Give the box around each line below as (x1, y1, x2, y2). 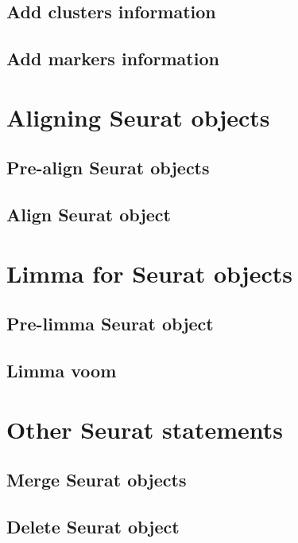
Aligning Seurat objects (6, 100, 270, 133)
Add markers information (6, 46, 219, 71)
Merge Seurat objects (6, 467, 187, 492)
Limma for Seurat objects (6, 256, 292, 289)
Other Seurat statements (6, 412, 284, 445)
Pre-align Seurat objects (6, 155, 210, 180)
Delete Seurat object (6, 514, 180, 538)
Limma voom (6, 358, 117, 383)
